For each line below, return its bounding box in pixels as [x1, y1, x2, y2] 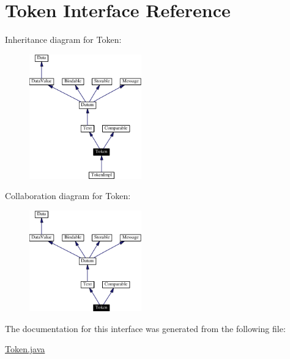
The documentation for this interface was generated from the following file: [5, 322, 286, 334]
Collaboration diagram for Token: [5, 189, 131, 202]
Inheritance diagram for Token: [5, 33, 122, 46]
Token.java [5, 342, 45, 355]
